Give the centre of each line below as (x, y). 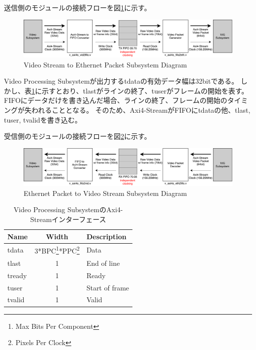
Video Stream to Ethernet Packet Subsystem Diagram (105, 64)
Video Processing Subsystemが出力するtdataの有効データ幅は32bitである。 (121, 81)
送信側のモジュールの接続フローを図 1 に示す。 (78, 7)
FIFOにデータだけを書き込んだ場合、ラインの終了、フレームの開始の (116, 100)
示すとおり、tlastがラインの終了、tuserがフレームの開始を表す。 (145, 90)
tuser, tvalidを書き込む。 (43, 119)
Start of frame (108, 287)
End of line (103, 263)
